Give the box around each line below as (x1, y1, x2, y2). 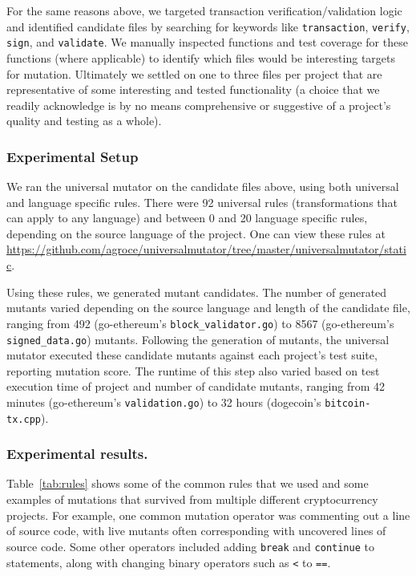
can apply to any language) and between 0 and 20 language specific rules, (6, 209, 368, 226)
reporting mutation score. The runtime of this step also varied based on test (6, 362, 380, 379)
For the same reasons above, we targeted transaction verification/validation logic (6, 2, 402, 18)
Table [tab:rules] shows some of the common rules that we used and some (6, 475, 369, 492)
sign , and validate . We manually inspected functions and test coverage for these (6, 34, 408, 51)
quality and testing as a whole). (6, 112, 162, 129)
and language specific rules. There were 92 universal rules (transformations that (6, 193, 398, 210)
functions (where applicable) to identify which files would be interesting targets (6, 49, 396, 66)
